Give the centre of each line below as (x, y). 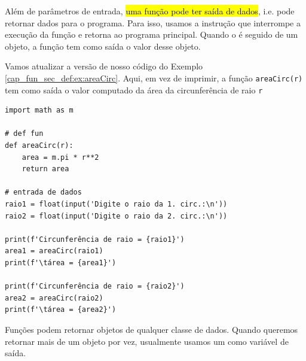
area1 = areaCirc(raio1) (54, 251)
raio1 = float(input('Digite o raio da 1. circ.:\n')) (116, 204)
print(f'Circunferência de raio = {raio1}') (95, 239)
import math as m (39, 110)
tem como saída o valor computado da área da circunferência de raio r (134, 90)
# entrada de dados (43, 192)
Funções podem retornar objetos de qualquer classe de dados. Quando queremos (152, 329)
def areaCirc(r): (39, 146)
